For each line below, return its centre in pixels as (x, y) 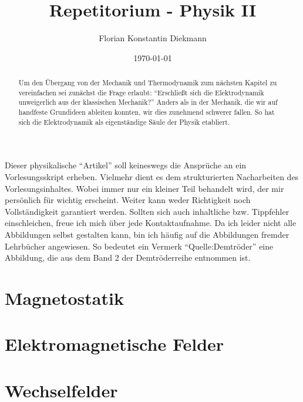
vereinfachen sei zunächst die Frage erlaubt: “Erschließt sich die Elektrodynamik (141, 92)
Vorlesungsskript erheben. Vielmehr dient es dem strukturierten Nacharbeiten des (152, 176)
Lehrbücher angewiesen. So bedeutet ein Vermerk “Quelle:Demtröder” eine (139, 246)
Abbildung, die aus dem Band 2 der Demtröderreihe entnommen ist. (128, 258)
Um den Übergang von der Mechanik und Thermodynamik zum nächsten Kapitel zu (148, 83)
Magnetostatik (64, 298)
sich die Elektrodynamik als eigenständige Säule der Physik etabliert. (124, 122)
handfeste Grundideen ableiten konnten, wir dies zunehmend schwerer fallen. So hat (147, 112)
